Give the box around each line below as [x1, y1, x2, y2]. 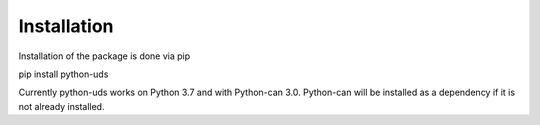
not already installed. [18, 100, 105, 112]
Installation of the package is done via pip [18, 50, 191, 62]
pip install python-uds [18, 68, 109, 80]
